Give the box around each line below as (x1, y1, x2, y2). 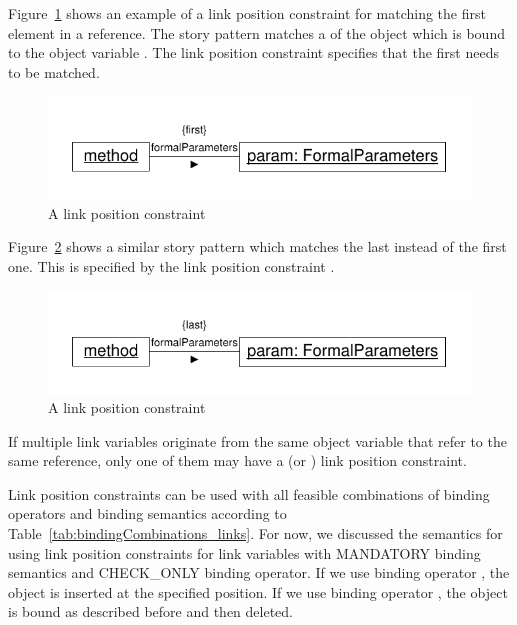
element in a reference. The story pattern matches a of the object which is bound (8, 22, 505, 43)
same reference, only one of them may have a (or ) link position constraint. (8, 450, 467, 471)
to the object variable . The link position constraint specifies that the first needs (8, 42, 499, 63)
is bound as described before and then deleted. (8, 601, 293, 622)
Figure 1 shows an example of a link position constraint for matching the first (8, 3, 486, 23)
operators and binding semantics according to (8, 503, 287, 524)
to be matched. (8, 61, 100, 82)
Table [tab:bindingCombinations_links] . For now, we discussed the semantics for (8, 523, 503, 544)
